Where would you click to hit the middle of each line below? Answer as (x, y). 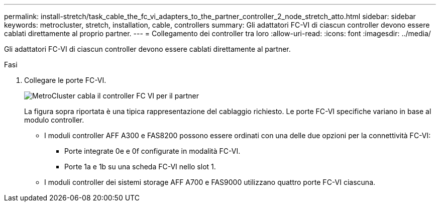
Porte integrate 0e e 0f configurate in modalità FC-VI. (152, 151)
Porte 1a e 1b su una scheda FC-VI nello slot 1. (140, 167)
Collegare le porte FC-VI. (65, 80)
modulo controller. (54, 120)
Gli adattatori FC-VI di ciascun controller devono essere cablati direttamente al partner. (147, 49)
